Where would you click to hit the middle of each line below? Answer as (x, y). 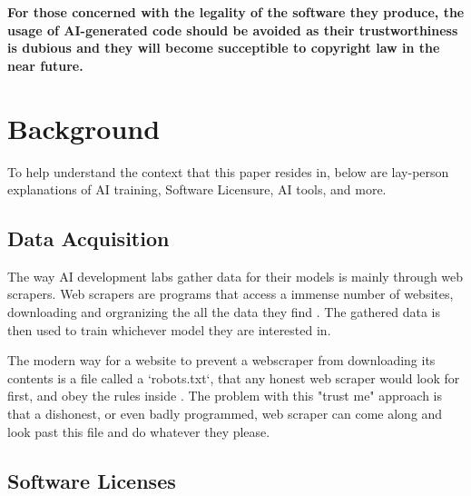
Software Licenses (92, 480)
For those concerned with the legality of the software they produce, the (236, 12)
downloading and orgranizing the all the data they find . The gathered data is (224, 312)
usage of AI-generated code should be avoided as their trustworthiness (233, 30)
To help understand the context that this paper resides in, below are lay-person (228, 171)
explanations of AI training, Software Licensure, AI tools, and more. (197, 189)
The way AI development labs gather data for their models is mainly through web (235, 276)
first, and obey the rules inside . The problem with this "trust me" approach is (225, 396)
